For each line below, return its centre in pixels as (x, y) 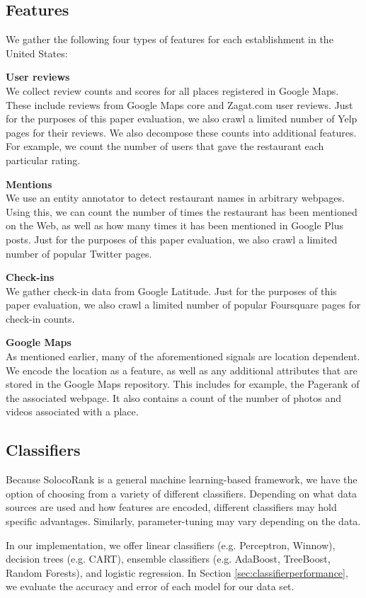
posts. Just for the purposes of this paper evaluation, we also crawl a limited (172, 239)
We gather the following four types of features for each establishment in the (170, 39)
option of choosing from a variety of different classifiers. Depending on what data (182, 493)
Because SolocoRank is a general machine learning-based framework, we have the (182, 479)
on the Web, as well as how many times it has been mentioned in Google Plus (175, 225)
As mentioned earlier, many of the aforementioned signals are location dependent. (183, 356)
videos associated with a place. (72, 412)
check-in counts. (40, 318)
